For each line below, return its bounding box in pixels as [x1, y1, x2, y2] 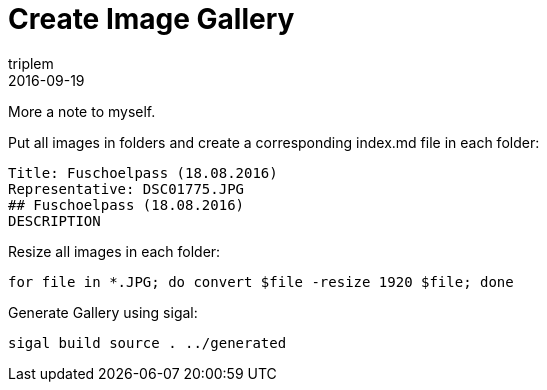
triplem [8, 54, 54, 72]
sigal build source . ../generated [8, 334, 287, 351]
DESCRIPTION [8, 212, 101, 229]
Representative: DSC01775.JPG [8, 180, 245, 197]
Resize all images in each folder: [8, 242, 221, 260]
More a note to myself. [8, 102, 156, 120]
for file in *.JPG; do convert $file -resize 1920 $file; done [8, 273, 514, 290]
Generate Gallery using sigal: [8, 303, 198, 321]
